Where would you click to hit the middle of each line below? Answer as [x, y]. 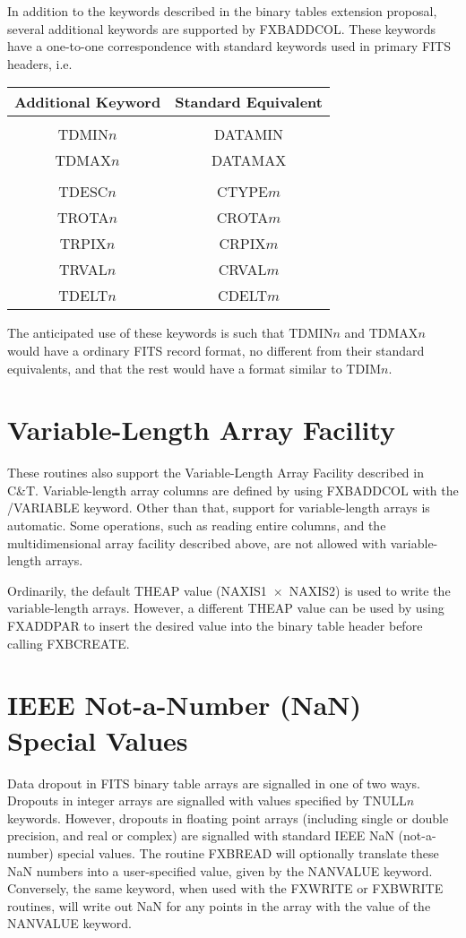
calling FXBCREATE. [69, 643]
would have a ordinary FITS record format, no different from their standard [216, 350]
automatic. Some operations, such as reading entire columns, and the [197, 525]
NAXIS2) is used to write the [370, 590]
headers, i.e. [40, 63]
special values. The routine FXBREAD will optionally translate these [248, 852]
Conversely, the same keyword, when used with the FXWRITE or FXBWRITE [225, 888]
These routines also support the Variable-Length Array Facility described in [216, 473]
